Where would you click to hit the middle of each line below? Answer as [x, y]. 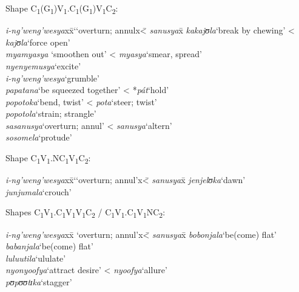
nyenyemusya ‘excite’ [43, 65]
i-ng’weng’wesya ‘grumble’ [52, 78]
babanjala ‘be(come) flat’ [49, 246]
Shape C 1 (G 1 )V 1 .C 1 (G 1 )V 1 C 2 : [62, 9]
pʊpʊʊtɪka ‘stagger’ [39, 281]
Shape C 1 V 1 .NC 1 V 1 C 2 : [48, 158]
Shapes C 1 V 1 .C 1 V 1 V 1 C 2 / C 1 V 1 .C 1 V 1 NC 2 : [86, 213]
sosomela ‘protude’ [39, 137]
